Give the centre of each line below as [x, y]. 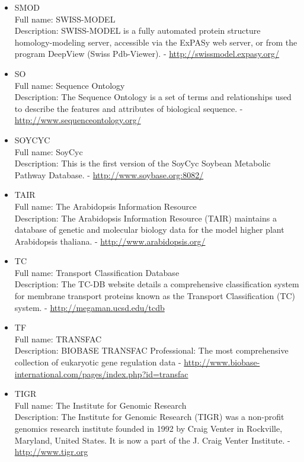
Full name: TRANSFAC [58, 339]
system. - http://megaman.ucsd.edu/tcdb [89, 307]
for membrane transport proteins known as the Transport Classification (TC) [155, 296]
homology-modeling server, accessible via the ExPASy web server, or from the [156, 42]
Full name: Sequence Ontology [70, 85]
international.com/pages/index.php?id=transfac [101, 373]
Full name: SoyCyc [49, 151]
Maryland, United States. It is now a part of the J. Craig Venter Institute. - [152, 440]
